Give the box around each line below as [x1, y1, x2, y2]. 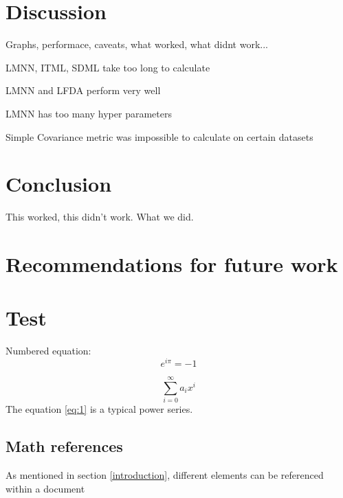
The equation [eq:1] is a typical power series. [5, 402, 193, 416]
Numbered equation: [5, 343, 91, 358]
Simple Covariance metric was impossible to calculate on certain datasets [5, 129, 313, 144]
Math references [5, 435, 123, 457]
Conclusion [5, 170, 112, 198]
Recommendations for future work [5, 250, 338, 278]
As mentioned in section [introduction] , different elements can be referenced [5, 467, 324, 482]
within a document [5, 481, 85, 495]
